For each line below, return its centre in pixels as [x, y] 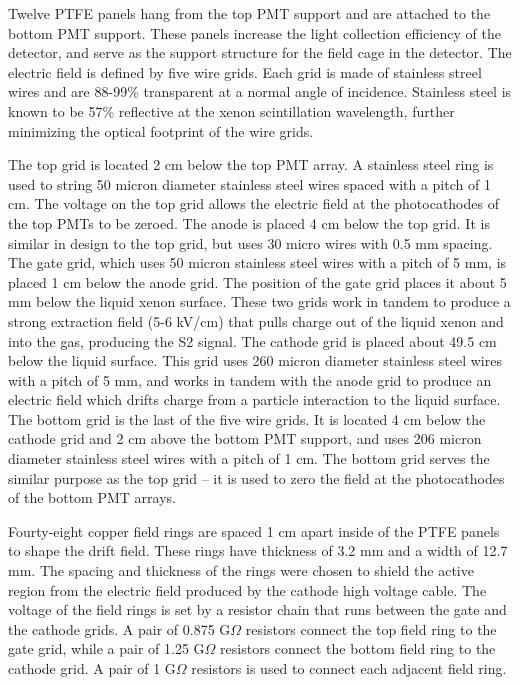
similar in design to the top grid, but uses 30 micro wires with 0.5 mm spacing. [250, 242]
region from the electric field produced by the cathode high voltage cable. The [247, 589]
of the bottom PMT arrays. [92, 497]
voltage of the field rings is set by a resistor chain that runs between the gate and [257, 609]
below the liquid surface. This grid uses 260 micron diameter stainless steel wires [255, 360]
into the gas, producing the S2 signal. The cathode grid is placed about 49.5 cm [252, 340]
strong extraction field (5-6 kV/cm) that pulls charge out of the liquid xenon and [256, 320]
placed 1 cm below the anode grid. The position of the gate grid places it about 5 [257, 281]
